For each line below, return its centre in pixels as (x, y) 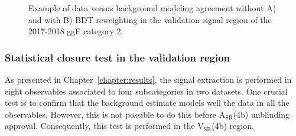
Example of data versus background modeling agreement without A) (152, 8)
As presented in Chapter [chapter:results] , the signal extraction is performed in (148, 79)
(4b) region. (233, 126)
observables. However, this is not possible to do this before (111, 114)
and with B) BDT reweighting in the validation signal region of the (150, 19)
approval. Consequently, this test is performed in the (100, 126)
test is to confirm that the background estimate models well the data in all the (147, 103)
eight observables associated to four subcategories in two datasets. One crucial (146, 91)
